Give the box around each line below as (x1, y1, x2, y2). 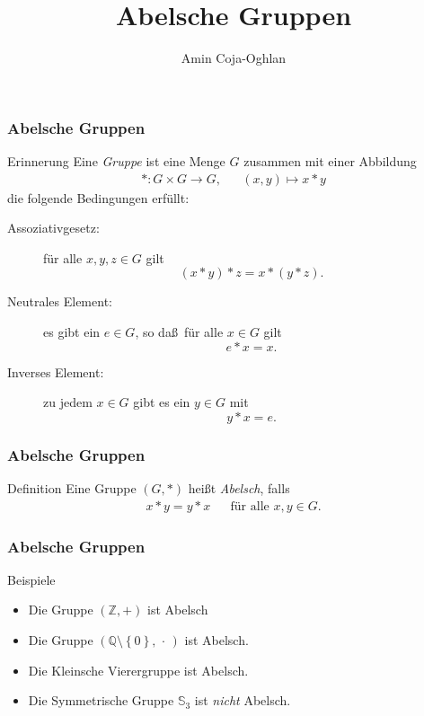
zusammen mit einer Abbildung (243, 152, 417, 171)
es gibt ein (43, 323, 101, 341)
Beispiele (7, 570, 56, 588)
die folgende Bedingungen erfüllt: (7, 188, 190, 207)
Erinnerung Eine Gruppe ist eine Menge (7, 152, 225, 171)
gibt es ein (133, 393, 190, 411)
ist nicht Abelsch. (194, 691, 291, 710)
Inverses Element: (7, 362, 104, 381)
